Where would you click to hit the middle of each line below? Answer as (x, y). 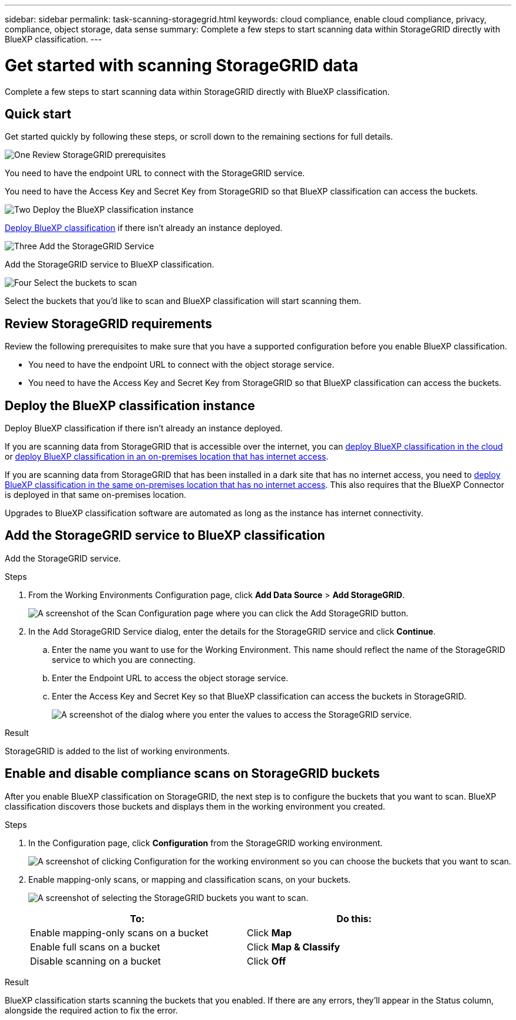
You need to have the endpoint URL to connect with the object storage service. (181, 365)
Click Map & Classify (294, 947)
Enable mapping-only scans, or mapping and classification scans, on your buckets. (190, 879)
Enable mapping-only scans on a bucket (119, 932)
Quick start (38, 114)
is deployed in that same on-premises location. (96, 495)
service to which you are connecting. (124, 659)
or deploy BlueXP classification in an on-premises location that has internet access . (167, 457)
